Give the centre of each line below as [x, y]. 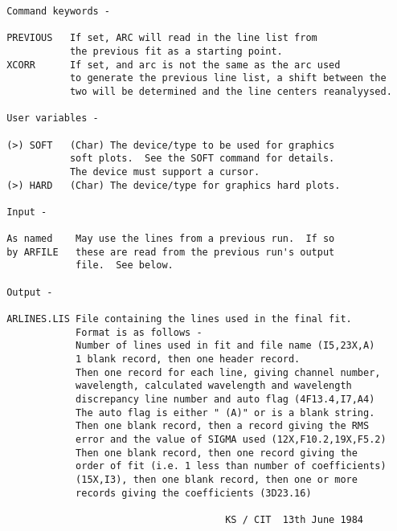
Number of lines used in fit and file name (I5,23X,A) [225, 346]
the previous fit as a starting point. [176, 51]
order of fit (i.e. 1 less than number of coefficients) [231, 466]
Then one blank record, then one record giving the [217, 453]
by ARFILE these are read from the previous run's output [171, 252]
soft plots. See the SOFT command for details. [202, 159]
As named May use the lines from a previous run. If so [171, 239]
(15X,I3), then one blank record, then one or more [217, 479]
